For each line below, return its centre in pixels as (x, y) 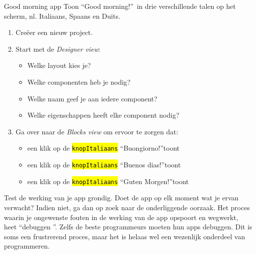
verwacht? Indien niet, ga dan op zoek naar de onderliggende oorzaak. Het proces (127, 207)
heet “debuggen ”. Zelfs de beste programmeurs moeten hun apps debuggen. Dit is (128, 227)
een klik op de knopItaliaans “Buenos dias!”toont (104, 164)
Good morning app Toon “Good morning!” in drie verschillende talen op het (120, 6)
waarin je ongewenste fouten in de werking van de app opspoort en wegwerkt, (121, 217)
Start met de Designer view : (58, 48)
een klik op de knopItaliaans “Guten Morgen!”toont (108, 181)
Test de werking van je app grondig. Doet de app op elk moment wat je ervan (121, 198)
